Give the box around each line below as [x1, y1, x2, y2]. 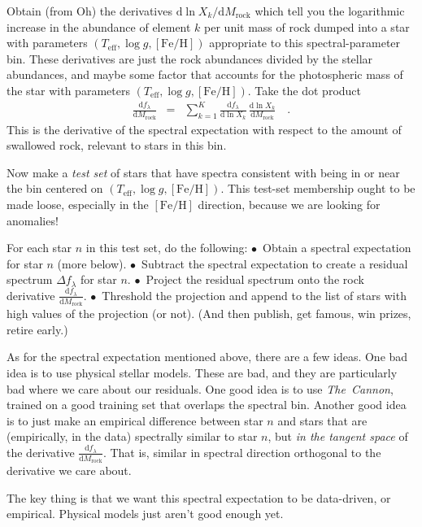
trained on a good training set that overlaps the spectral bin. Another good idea [7, 396, 407, 413]
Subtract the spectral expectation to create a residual [141, 255, 408, 272]
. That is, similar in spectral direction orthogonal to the [102, 443, 381, 460]
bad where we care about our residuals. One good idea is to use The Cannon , [7, 380, 394, 397]
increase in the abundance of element [7, 18, 191, 35]
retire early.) [7, 320, 68, 338]
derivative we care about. [7, 462, 132, 479]
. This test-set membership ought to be [220, 180, 415, 197]
